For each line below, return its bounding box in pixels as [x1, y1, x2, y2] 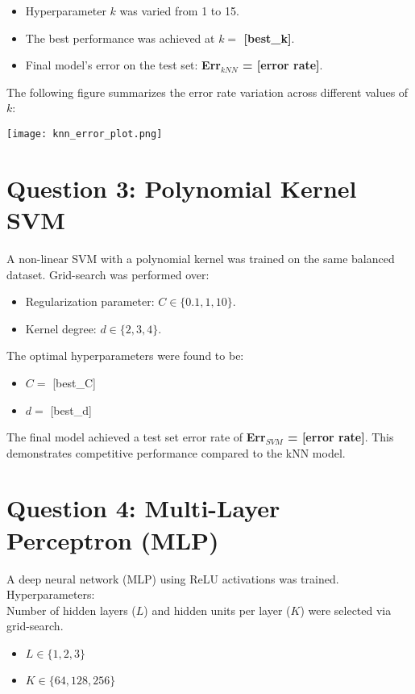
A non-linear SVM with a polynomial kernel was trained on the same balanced [6, 249, 395, 266]
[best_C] [52, 374, 96, 391]
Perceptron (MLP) [6, 523, 219, 556]
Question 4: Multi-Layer [6, 491, 280, 525]
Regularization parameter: [25, 293, 155, 310]
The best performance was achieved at [25, 29, 215, 46]
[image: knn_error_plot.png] [6, 128, 163, 140]
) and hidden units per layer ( [143, 601, 291, 618]
